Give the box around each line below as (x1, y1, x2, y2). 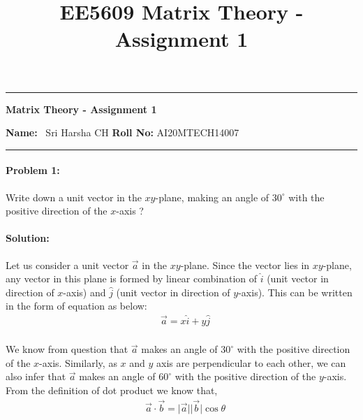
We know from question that (6, 342, 128, 356)
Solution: (6, 231, 50, 245)
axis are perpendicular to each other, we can (156, 355, 346, 370)
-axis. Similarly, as (39, 355, 117, 370)
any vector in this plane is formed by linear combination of (6, 271, 258, 286)
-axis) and (63, 284, 106, 299)
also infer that (6, 369, 66, 384)
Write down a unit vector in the (6, 189, 142, 204)
